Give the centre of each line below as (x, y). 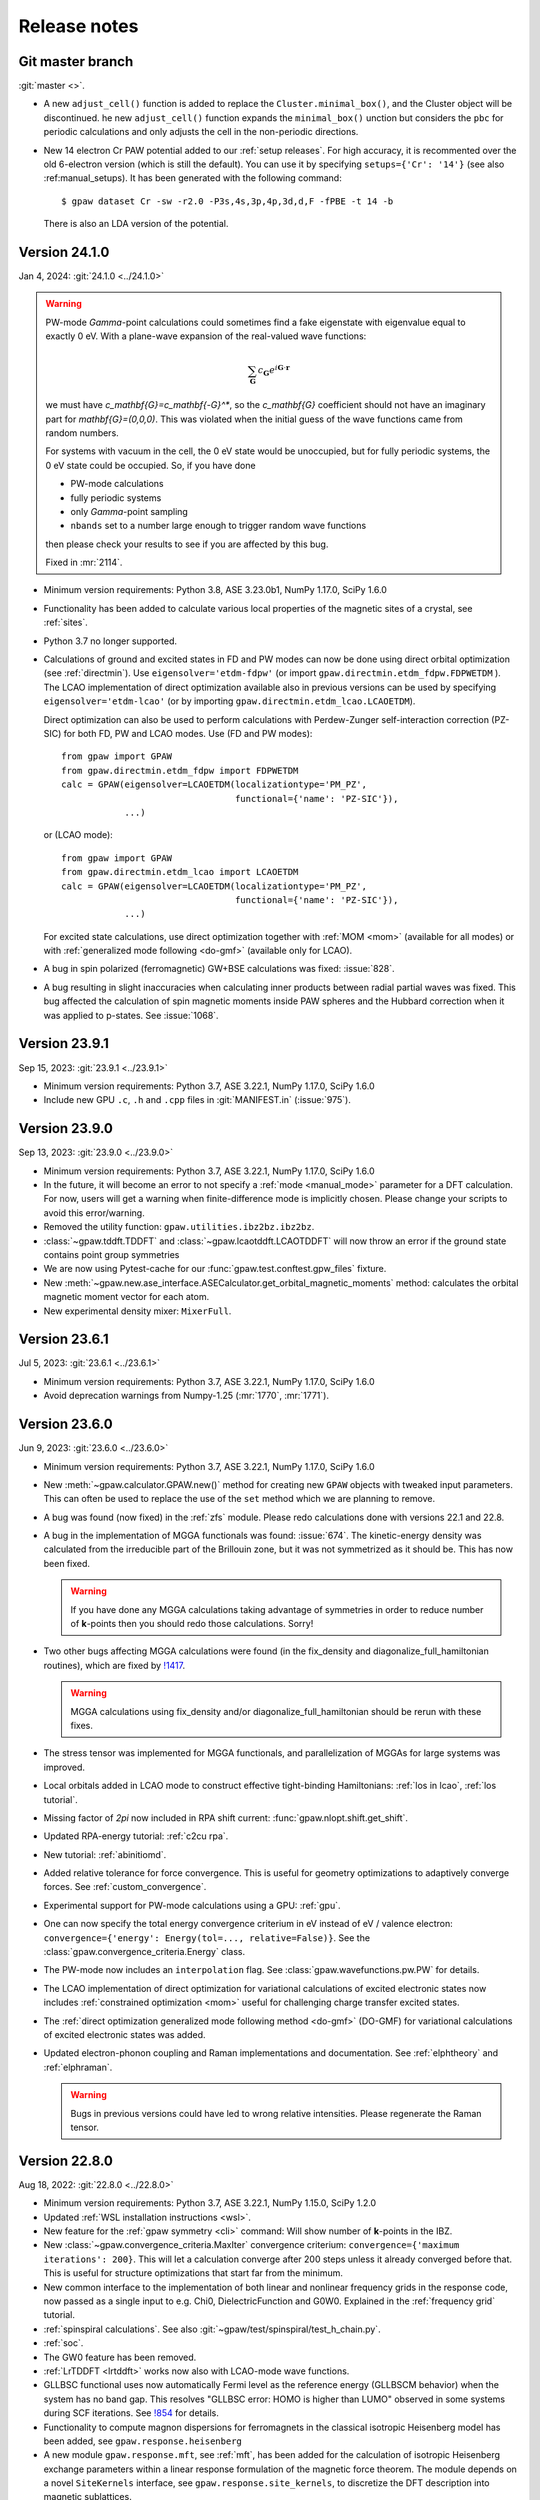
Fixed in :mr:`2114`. (84, 562)
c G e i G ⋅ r (273, 370)
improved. (64, 1767)
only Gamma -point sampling (129, 511)
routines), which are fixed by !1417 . (114, 1665)
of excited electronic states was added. (124, 2034)
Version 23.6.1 (63, 1339)
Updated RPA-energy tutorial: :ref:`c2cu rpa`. (136, 1836)
